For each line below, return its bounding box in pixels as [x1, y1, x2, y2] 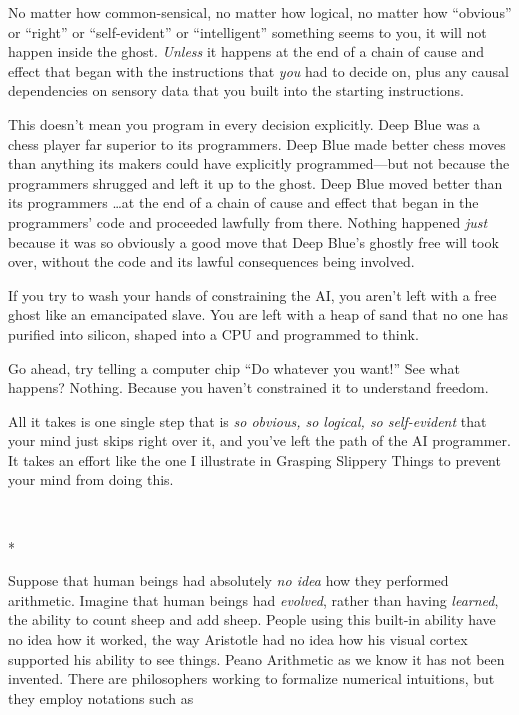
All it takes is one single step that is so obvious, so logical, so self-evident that [8, 410, 487, 431]
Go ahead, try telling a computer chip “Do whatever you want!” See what [8, 357, 460, 378]
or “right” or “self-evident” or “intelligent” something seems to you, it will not [8, 21, 487, 42]
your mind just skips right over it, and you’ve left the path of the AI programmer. [8, 430, 511, 451]
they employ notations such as [8, 687, 194, 708]
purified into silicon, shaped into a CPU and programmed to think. [8, 323, 419, 344]
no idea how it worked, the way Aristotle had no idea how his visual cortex [8, 629, 468, 650]
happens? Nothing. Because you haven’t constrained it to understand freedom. [8, 377, 489, 398]
